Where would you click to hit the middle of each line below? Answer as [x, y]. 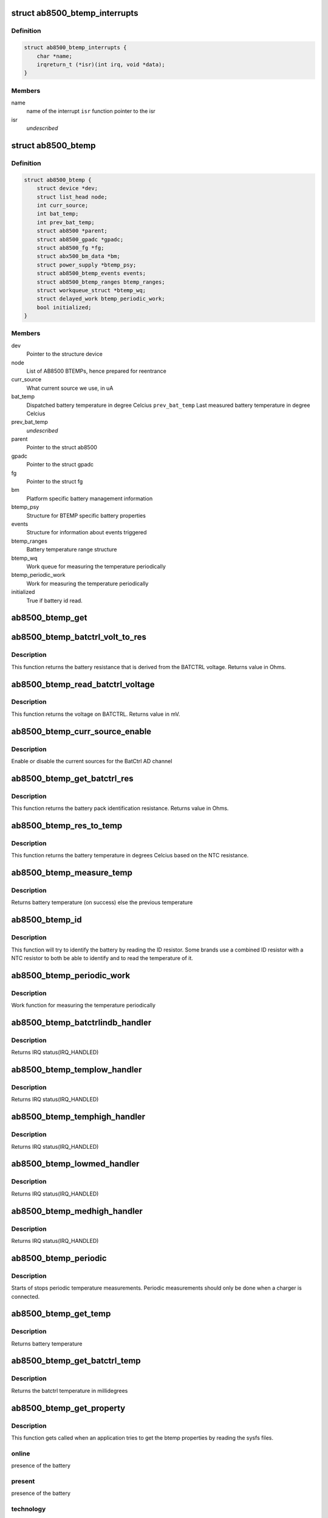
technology [29, 1509]
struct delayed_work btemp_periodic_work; [101, 299]
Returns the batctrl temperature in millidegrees [70, 1390]
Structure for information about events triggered [87, 533]
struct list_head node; [72, 197]
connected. [26, 1296]
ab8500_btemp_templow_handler [77, 1070]
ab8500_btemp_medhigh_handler [77, 1211]
